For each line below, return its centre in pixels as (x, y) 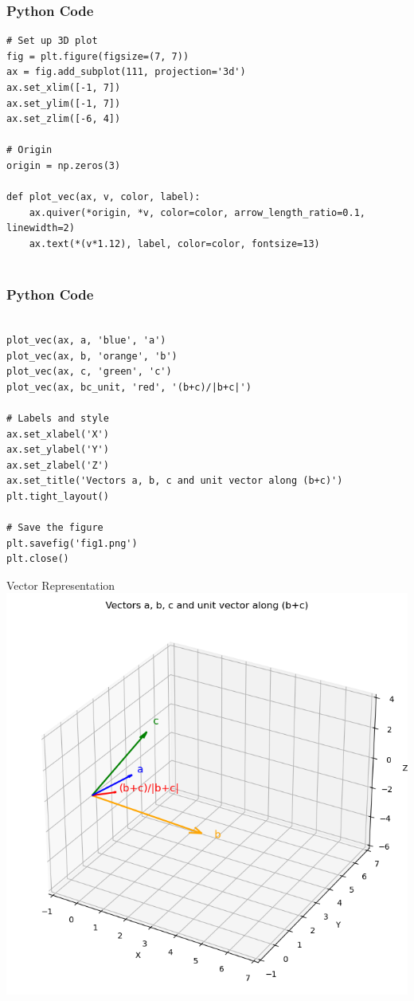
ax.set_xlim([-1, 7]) (64, 88)
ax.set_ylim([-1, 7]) (64, 103)
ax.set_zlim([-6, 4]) (64, 119)
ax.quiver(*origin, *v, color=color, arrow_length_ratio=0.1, (197, 212)
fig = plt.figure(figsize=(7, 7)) (98, 56)
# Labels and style (58, 418)
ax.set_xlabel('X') (58, 434)
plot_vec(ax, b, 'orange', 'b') (92, 356)
